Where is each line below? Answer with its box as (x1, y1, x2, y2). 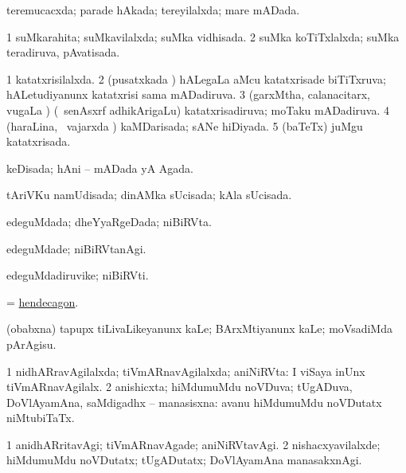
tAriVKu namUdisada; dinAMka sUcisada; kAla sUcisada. (6, 186, 292, 203)
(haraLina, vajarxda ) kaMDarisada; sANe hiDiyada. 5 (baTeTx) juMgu (6, 117, 363, 134)
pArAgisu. (6, 335, 57, 352)
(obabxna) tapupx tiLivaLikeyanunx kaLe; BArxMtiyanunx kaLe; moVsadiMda (6, 320, 392, 337)
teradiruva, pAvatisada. (6, 44, 120, 61)
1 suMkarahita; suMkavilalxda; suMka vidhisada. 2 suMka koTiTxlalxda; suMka (6, 28, 400, 45)
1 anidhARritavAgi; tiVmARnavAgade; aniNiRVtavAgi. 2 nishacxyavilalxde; (6, 436, 381, 452)
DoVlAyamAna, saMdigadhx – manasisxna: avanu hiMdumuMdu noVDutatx (6, 393, 382, 410)
